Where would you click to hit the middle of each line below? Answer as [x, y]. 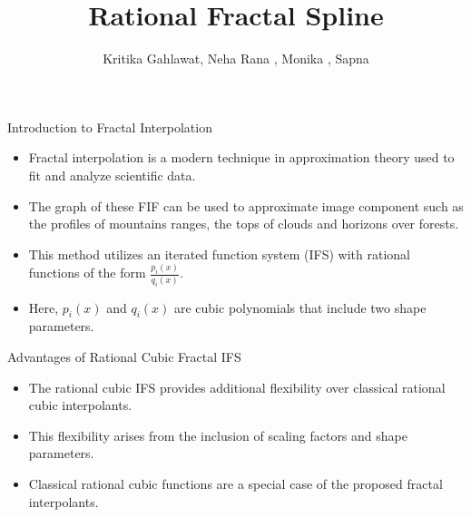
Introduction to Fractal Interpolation [110, 127]
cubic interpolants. [80, 405]
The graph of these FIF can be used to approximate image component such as [246, 205]
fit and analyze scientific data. [112, 175]
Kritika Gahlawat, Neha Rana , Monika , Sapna [236, 59]
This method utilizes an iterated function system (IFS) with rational [220, 254]
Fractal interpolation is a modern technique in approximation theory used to [241, 157]
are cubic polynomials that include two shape [300, 307]
